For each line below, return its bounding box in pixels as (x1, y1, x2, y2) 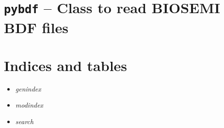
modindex (15, 100, 44, 110)
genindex (15, 83, 41, 93)
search (15, 116, 34, 126)
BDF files (4, 17, 68, 37)
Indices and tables (4, 55, 128, 75)
